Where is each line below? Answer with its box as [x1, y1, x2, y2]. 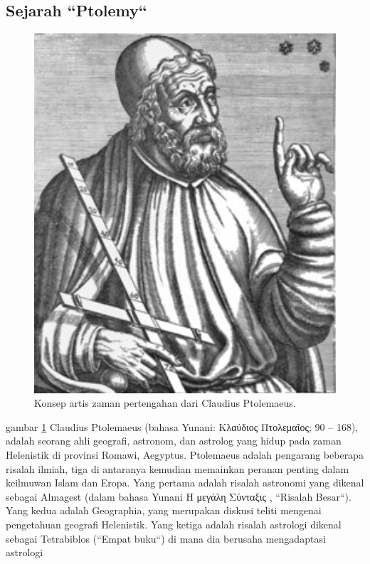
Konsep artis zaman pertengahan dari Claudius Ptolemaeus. [34, 395, 296, 410]
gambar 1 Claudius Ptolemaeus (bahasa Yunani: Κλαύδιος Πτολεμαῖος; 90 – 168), [6, 419, 359, 434]
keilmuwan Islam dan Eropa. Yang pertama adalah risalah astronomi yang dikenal [6, 475, 364, 490]
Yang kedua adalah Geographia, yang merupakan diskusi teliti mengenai [6, 503, 322, 518]
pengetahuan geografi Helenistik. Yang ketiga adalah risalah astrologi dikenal [6, 516, 342, 531]
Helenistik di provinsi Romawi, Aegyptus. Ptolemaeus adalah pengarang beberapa [6, 447, 364, 462]
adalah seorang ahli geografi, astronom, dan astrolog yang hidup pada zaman [6, 433, 342, 448]
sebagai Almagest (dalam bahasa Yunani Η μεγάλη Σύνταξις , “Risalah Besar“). [6, 489, 351, 504]
